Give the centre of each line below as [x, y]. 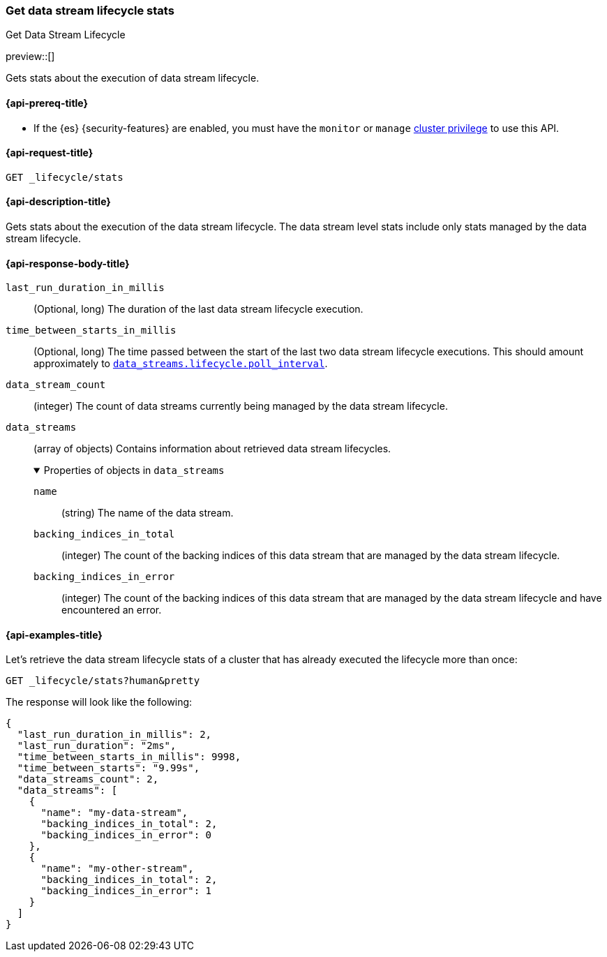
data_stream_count [56, 385]
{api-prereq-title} [47, 103]
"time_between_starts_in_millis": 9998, [129, 757]
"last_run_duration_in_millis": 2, [114, 735]
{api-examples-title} [54, 635]
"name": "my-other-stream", [117, 869]
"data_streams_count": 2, [88, 779]
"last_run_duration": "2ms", [97, 746]
